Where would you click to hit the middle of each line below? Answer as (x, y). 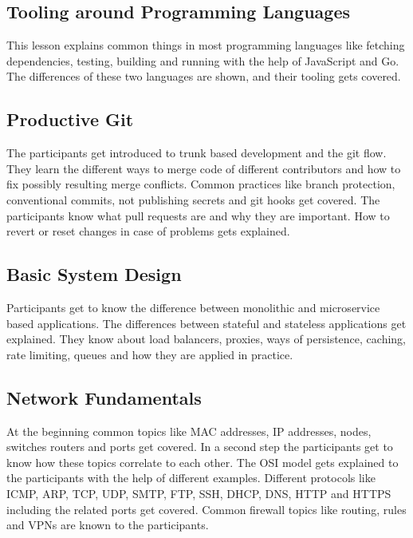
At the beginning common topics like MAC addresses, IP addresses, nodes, (189, 431)
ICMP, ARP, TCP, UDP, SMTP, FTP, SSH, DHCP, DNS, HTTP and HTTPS (199, 493)
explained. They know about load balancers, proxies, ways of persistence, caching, (206, 339)
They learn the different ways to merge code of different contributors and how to (204, 168)
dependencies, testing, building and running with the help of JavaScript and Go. (203, 60)
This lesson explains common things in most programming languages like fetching (206, 45)
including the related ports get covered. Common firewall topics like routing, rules (206, 509)
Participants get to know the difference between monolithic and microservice (193, 307)
